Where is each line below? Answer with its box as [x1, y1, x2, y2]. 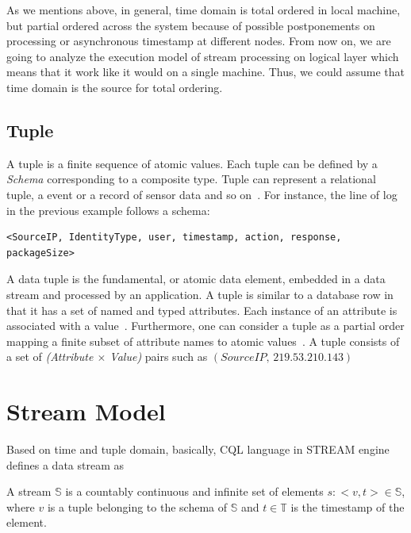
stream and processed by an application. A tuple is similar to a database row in [6, 286, 394, 302]
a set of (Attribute [6, 348, 94, 365]
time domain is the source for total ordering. [6, 79, 223, 95]
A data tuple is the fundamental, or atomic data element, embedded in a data [6, 270, 386, 287]
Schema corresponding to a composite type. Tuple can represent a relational [6, 171, 376, 187]
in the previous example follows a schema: [6, 201, 210, 218]
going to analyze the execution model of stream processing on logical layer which [6, 48, 399, 64]
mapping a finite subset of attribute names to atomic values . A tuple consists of [6, 332, 400, 349]
